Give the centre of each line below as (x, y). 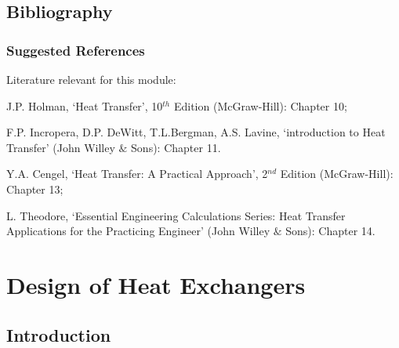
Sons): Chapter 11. (176, 147)
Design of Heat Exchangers (156, 284)
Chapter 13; (35, 188)
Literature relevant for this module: (91, 79)
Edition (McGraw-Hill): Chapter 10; (260, 105)
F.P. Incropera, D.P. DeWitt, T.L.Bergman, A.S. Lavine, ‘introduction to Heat (196, 132)
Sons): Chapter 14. (330, 231)
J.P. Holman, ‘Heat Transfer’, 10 (85, 105)
